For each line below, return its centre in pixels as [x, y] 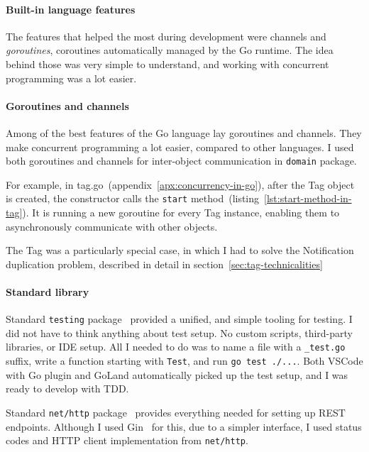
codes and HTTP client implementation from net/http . [127, 440]
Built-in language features [71, 9]
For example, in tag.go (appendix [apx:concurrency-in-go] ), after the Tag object [180, 184]
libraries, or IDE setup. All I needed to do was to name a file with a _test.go [176, 347]
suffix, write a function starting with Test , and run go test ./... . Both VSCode [184, 361]
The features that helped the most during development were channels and [166, 36]
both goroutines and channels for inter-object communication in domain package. [181, 161]
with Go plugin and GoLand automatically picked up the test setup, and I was [177, 374]
